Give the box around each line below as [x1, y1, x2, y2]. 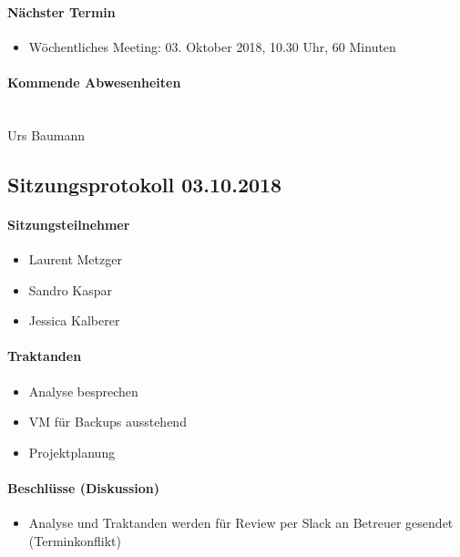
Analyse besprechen [28, 381, 138, 400]
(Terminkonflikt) [28, 531, 121, 550]
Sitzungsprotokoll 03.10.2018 [7, 170, 282, 198]
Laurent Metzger [28, 249, 122, 268]
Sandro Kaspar [28, 280, 112, 299]
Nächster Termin [7, 2, 116, 21]
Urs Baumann [7, 125, 86, 144]
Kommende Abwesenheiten [7, 72, 181, 91]
